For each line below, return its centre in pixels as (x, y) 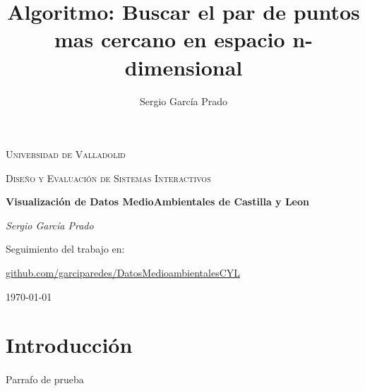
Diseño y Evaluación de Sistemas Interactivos (108, 178)
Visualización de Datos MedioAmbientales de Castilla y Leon (157, 201)
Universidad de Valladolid (66, 154)
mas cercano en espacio (170, 39)
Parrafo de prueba (45, 379)
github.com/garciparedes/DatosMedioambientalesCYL (123, 273)
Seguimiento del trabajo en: (65, 249)
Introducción (69, 345)
